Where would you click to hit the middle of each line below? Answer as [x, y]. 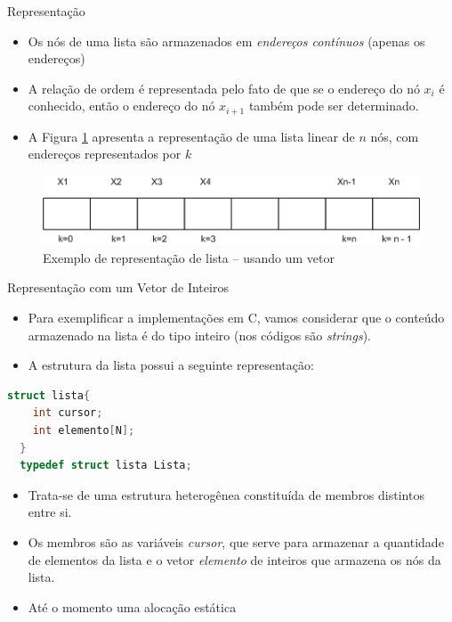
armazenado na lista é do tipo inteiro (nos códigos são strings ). [199, 335]
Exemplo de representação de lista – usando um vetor [189, 257]
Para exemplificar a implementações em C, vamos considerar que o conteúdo [236, 318]
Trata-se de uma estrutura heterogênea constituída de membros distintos [226, 494]
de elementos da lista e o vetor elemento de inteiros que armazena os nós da [234, 559]
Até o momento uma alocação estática [132, 606]
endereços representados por [105, 154]
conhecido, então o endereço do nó [121, 106]
